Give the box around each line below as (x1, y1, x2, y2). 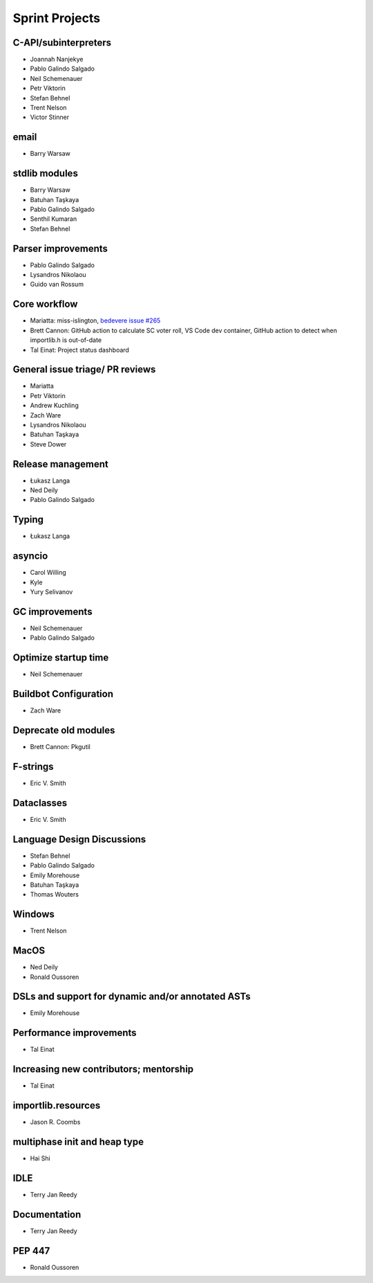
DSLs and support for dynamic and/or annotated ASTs (12, 991, 251, 1003)
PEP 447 (12, 1245, 50, 1257)
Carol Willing (30, 568, 67, 577)
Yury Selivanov (30, 588, 73, 596)
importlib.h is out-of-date (30, 336, 102, 344)
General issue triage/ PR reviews (12, 364, 156, 375)
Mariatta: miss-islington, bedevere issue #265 (30, 316, 161, 325)
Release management (12, 458, 108, 470)
